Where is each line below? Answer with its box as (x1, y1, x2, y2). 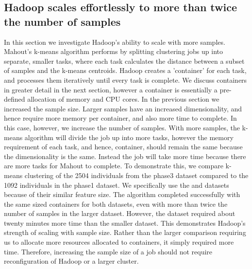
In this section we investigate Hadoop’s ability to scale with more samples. (4, 36, 225, 47)
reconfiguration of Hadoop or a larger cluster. (4, 256, 139, 266)
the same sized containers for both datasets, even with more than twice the (4, 198, 228, 209)
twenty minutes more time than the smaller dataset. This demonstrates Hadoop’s (4, 217, 246, 228)
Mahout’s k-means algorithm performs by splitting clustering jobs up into (4, 46, 223, 56)
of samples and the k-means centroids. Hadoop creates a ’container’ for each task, (4, 65, 247, 75)
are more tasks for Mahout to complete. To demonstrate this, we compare (4, 161, 223, 171)
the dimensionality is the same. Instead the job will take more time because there (4, 151, 246, 161)
